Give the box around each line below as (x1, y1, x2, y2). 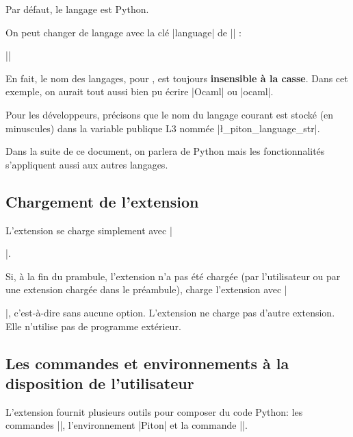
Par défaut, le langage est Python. (5, 2, 149, 16)
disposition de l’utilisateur (5, 372, 194, 393)
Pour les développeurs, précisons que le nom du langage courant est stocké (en (5, 107, 334, 121)
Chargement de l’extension (5, 190, 199, 212)
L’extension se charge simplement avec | (5, 223, 172, 237)
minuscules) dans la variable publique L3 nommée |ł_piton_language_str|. (5, 121, 320, 135)
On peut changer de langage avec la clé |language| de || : (5, 25, 241, 39)
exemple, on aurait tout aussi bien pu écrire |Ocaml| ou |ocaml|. (5, 84, 274, 99)
